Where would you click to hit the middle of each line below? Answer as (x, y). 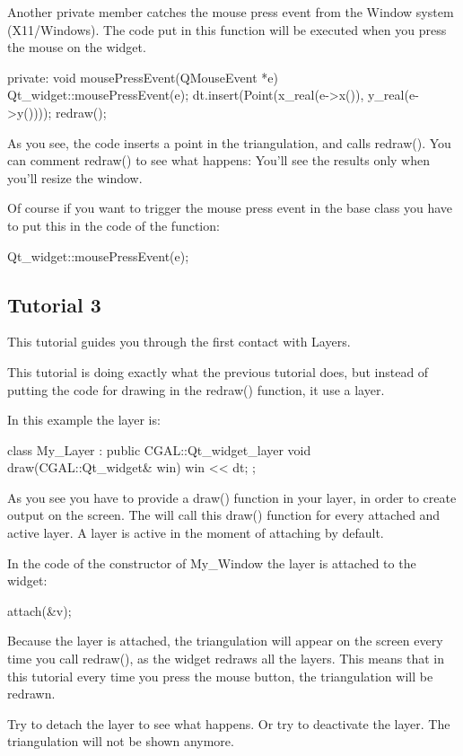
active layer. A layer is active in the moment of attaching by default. (196, 533)
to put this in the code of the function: (114, 225)
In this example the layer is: (84, 420)
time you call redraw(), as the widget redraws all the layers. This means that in (226, 659)
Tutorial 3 (54, 304)
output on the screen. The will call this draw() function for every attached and (224, 515)
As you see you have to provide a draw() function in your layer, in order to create (232, 497)
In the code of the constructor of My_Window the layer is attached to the (212, 563)
